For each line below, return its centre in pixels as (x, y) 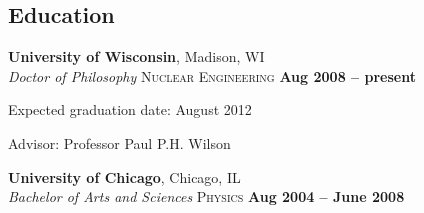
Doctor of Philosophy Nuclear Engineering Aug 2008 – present (212, 75)
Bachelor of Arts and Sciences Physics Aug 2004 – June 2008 (206, 196)
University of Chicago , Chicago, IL (124, 176)
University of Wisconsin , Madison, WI (136, 56)
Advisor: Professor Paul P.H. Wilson (119, 142)
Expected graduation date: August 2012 (130, 109)
